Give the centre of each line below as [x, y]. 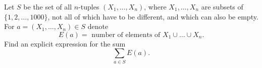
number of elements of [126, 35]
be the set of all [48, 6]
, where [155, 6]
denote [98, 26]
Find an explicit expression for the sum [65, 43]
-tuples [89, 6]
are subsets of [222, 6]
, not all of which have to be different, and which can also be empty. [153, 16]
